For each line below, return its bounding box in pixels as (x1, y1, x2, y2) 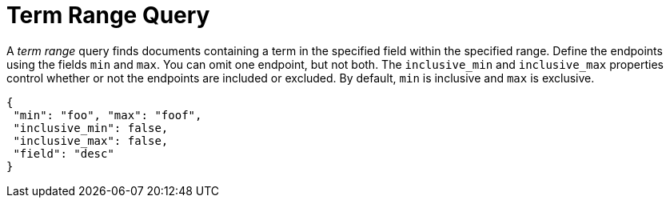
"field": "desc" (13, 146, 114, 160)
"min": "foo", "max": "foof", (13, 108, 202, 122)
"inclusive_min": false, (13, 121, 169, 134)
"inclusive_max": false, (13, 134, 169, 147)
